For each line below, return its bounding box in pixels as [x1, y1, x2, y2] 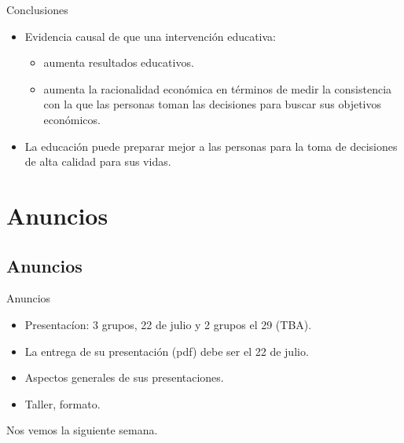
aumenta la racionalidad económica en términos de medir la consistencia [43, 80, 392, 97]
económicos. [43, 111, 101, 127]
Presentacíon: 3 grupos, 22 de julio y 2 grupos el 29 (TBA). [24, 316, 312, 332]
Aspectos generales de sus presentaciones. [24, 369, 224, 386]
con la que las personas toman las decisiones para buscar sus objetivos [43, 96, 381, 112]
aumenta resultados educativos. [43, 54, 194, 71]
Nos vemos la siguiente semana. [6, 422, 158, 438]
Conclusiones [6, 2, 68, 17]
